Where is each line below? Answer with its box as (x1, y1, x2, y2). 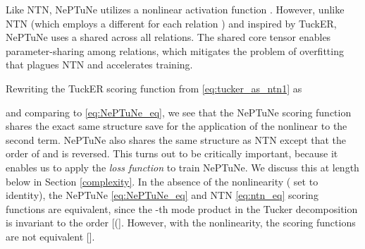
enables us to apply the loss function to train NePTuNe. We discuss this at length (6, 159, 359, 174)
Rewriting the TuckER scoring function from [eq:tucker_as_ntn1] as (6, 80, 302, 95)
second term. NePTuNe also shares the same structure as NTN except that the (6, 132, 347, 147)
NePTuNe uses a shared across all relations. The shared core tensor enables (6, 30, 331, 44)
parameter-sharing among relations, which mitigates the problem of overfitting (6, 43, 344, 58)
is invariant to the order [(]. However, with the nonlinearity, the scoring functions (6, 215, 356, 230)
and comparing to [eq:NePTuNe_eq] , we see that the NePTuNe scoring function (6, 104, 352, 119)
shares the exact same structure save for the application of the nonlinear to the (6, 119, 347, 133)
